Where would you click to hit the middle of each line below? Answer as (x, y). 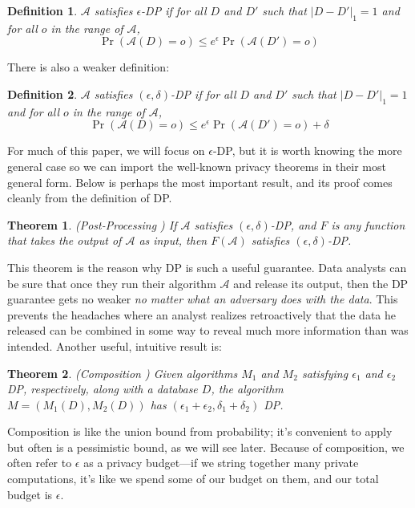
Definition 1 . (42, 10)
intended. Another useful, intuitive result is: (115, 345)
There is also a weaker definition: (89, 67)
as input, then (173, 240)
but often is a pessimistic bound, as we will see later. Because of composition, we (206, 447)
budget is (30, 494)
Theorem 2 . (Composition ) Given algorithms (123, 373)
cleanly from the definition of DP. (90, 198)
